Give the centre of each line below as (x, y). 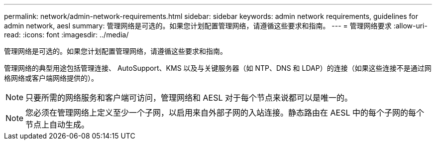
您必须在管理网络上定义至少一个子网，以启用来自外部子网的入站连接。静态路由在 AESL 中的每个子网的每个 (225, 113)
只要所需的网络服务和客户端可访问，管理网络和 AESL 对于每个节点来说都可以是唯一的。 (189, 98)
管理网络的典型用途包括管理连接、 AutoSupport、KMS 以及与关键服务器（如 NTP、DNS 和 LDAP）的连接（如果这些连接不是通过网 (218, 68)
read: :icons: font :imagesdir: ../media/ (66, 35)
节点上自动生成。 (57, 125)
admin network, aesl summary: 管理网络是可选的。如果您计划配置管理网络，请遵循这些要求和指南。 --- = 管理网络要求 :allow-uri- (216, 26)
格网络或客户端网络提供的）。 (51, 78)
